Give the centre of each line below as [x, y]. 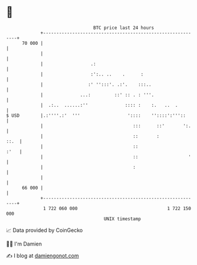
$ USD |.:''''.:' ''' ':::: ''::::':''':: [96, 115]
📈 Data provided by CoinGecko [45, 230]
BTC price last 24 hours [124, 28]
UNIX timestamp [122, 219]
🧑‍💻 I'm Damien [24, 244]
